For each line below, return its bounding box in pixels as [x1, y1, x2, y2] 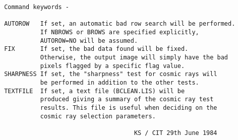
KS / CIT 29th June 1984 [134, 129, 217, 136]
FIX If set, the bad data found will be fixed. [4, 45, 189, 53]
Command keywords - [4, 4, 70, 11]
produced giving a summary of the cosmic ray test [40, 96, 214, 103]
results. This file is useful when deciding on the [40, 104, 217, 111]
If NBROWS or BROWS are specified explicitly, [40, 28, 199, 36]
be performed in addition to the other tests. [40, 79, 199, 86]
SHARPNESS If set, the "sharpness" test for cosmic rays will [4, 71, 217, 78]
